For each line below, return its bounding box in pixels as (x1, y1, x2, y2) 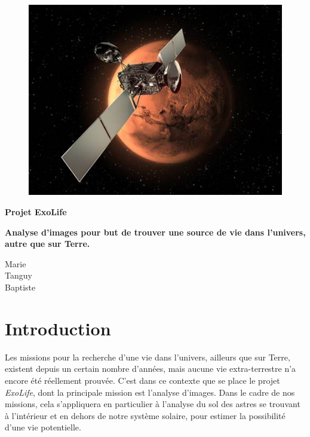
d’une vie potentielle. (5, 421, 81, 433)
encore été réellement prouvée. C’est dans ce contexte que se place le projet (5, 374, 280, 386)
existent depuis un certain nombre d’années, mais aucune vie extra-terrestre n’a (5, 362, 296, 375)
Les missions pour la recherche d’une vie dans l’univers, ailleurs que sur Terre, (5, 350, 290, 363)
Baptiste (5, 281, 36, 293)
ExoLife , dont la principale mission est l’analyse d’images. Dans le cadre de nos (5, 386, 295, 398)
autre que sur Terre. (5, 237, 90, 250)
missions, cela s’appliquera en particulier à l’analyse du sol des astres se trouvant (5, 398, 300, 410)
